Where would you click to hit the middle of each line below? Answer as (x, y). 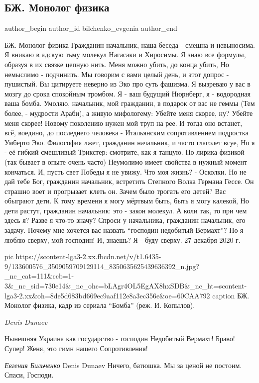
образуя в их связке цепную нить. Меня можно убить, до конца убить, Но (117, 64)
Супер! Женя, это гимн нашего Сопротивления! (76, 348)
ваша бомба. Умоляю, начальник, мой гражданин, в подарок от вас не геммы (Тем (130, 103)
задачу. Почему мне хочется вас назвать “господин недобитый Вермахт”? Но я (124, 230)
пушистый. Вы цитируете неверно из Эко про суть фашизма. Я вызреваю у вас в (128, 84)
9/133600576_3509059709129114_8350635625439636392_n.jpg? (102, 266)
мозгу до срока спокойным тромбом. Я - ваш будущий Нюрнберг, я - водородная (128, 93)
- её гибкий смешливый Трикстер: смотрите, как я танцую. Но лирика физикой (125, 152)
